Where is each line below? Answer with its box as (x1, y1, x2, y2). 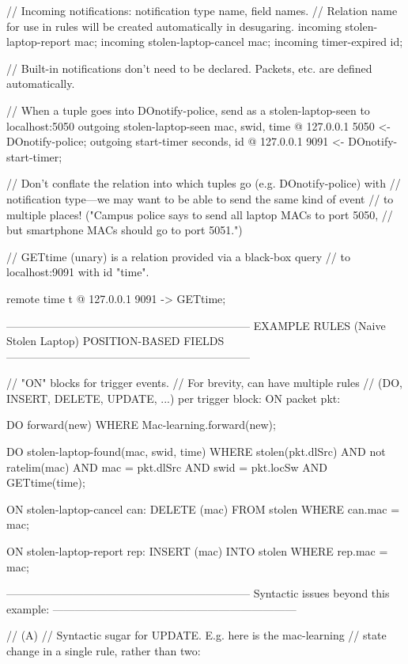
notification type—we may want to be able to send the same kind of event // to (6, 190, 394, 207)
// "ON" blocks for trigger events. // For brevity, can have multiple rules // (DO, (6, 374, 402, 391)
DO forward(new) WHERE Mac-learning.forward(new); (6, 416, 276, 433)
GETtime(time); (6, 474, 85, 491)
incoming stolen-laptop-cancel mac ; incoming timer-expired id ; (100, 33, 403, 50)
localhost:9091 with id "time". (6, 264, 149, 280)
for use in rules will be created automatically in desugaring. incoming (6, 17, 342, 34)
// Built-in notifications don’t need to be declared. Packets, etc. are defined (6, 59, 372, 76)
